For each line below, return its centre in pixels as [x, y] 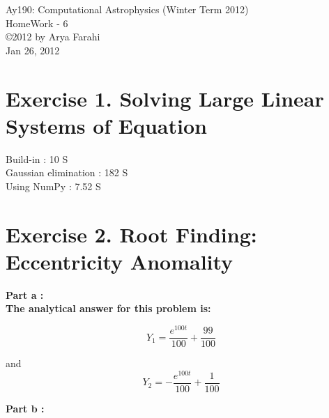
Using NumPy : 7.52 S [53, 186]
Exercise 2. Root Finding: [131, 234]
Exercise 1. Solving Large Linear [165, 98]
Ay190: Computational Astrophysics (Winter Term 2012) [127, 9]
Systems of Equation [106, 125]
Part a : [25, 294]
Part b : [25, 408]
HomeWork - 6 [37, 23]
